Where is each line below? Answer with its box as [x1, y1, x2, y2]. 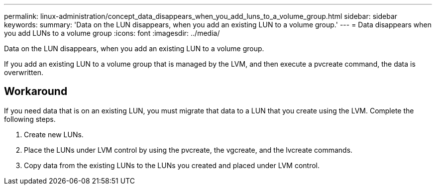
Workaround [4, 85, 68, 98]
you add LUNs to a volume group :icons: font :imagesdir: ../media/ [4, 29, 220, 37]
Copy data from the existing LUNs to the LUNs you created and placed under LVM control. [24, 161, 320, 170]
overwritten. [4, 68, 44, 77]
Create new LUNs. [24, 130, 84, 139]
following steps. [4, 114, 56, 123]
